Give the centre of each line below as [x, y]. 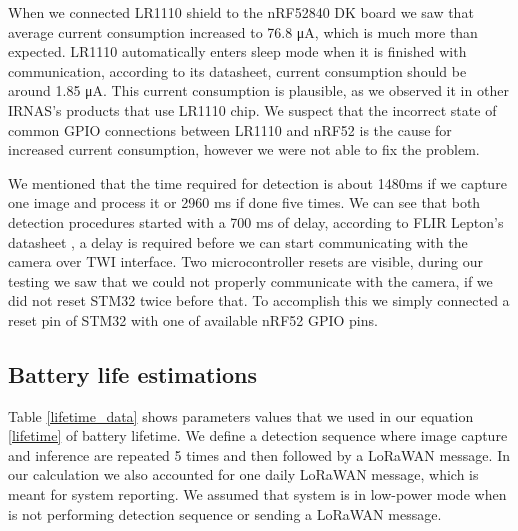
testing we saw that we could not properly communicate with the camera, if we [250, 280]
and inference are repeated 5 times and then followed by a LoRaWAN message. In [259, 454]
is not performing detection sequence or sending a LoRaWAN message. [225, 513]
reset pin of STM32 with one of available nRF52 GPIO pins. [193, 319]
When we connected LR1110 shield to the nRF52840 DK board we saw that [241, 12]
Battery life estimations [133, 373]
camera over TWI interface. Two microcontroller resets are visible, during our [246, 261]
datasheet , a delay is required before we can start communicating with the [238, 241]
